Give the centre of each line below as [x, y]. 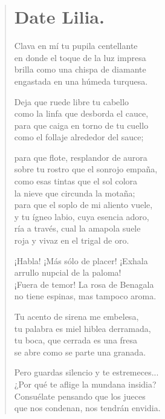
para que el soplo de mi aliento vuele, [83, 205]
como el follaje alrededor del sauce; [79, 137]
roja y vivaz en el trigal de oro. [72, 240]
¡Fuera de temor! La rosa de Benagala [84, 284]
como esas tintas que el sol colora [76, 181]
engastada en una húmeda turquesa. [81, 81]
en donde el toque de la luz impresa [80, 57]
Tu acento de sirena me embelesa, [76, 316]
